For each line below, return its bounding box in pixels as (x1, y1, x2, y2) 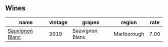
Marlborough (113, 30, 144, 37)
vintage (49, 18, 68, 25)
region (121, 18, 137, 25)
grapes (82, 18, 99, 25)
